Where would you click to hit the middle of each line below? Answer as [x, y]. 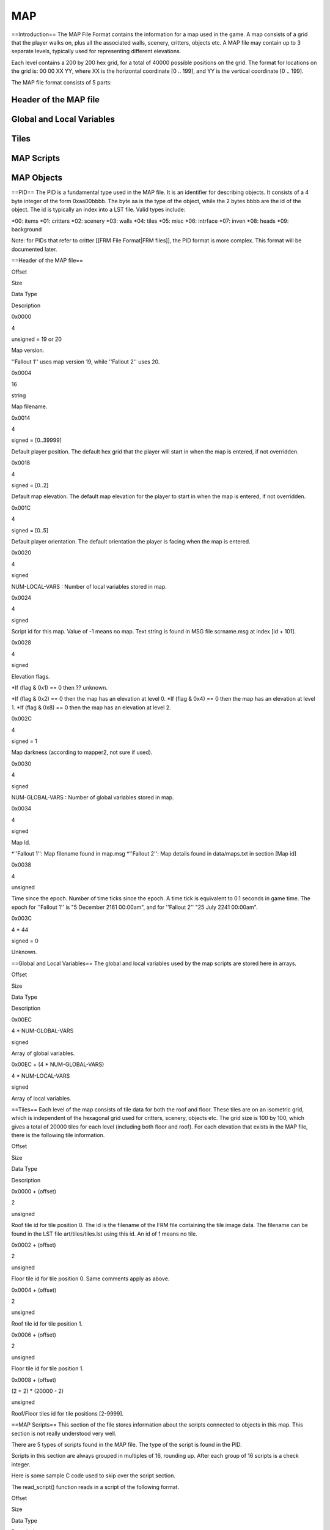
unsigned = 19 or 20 [37, 339]
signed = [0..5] [30, 530]
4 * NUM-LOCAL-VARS [41, 1076]
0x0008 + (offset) [34, 1379]
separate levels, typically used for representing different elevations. [96, 51]
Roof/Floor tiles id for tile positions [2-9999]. [68, 1413]
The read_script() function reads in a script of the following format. [95, 1487]
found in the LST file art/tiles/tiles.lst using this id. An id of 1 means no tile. [105, 1234]
